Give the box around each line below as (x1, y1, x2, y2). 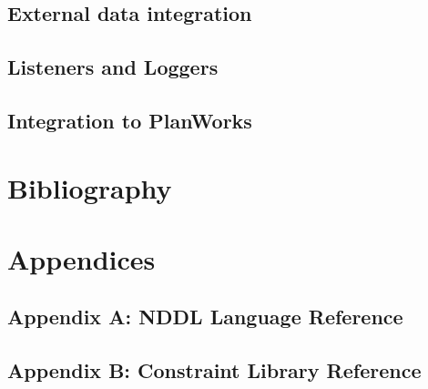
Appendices (7, 240, 156, 277)
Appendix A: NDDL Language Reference (7, 302, 403, 331)
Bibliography (7, 169, 172, 206)
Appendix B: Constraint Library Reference (7, 356, 422, 384)
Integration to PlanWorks (7, 106, 252, 134)
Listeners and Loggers (7, 53, 219, 81)
